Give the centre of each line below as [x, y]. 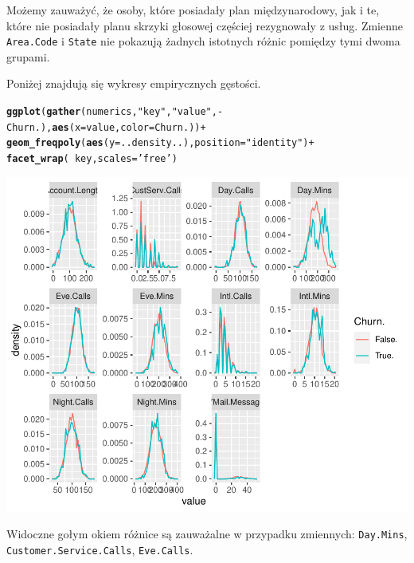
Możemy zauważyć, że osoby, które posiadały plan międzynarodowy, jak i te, [193, 10]
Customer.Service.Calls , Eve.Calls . [100, 549]
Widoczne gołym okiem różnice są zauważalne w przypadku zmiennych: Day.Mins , [207, 534]
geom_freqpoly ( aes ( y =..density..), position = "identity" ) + [160, 143]
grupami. [28, 56]
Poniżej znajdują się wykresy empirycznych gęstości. [134, 83]
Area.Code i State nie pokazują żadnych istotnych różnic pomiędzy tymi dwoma [203, 41]
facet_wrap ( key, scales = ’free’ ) [92, 159]
